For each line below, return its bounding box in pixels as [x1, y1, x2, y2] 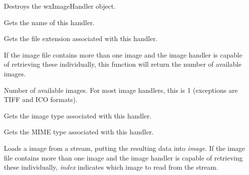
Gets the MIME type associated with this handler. [4, 127, 154, 137]
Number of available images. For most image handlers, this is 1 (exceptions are [4, 85, 238, 95]
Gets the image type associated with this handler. [4, 110, 152, 120]
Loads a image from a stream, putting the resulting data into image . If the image [4, 143, 245, 153]
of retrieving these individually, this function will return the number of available [4, 59, 242, 69]
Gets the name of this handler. [4, 17, 95, 27]
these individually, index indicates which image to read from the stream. [4, 162, 218, 172]
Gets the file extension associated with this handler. [4, 33, 158, 44]
